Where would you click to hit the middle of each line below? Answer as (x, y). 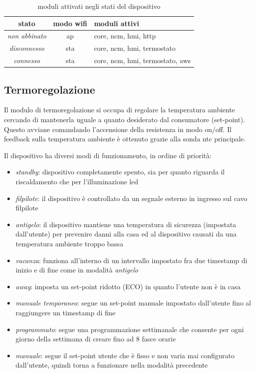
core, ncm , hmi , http (125, 36)
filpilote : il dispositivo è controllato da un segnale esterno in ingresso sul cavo (131, 198)
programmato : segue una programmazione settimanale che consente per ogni (130, 329)
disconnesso (27, 48)
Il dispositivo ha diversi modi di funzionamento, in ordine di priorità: (108, 155)
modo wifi (70, 23)
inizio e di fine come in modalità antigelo (77, 270)
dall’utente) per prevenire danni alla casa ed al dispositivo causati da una (126, 234)
